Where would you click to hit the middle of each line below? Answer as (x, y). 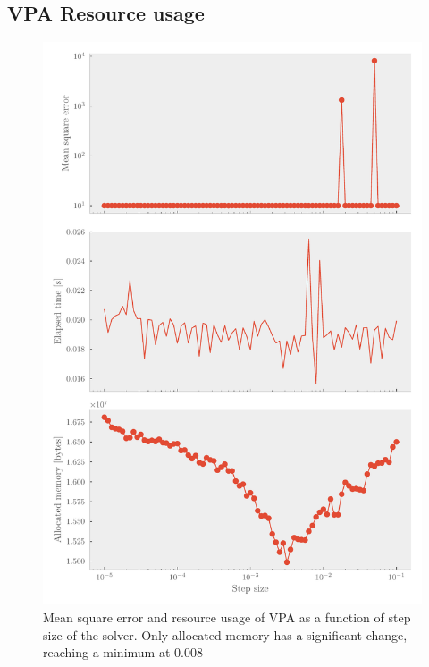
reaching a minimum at (107, 652)
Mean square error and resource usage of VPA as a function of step (227, 617)
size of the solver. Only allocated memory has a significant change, (225, 634)
